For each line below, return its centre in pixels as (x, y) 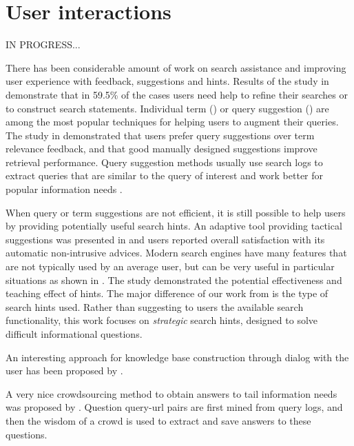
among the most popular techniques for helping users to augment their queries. (172, 122)
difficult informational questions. (74, 334)
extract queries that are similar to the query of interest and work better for (165, 175)
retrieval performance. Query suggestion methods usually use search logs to (164, 162)
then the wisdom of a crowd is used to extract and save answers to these (158, 420)
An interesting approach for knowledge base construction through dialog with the (177, 357)
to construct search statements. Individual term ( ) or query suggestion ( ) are (167, 108)
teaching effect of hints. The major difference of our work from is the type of (167, 293)
